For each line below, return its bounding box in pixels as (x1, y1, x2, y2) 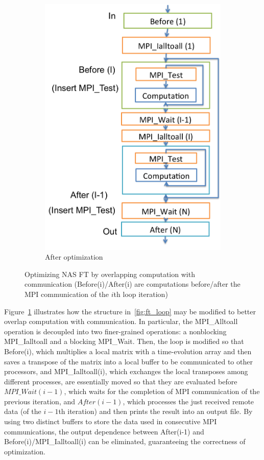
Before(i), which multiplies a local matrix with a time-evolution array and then (4, 346, 252, 356)
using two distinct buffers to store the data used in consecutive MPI (4, 416, 217, 427)
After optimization (45, 251, 103, 262)
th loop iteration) (113, 288, 168, 299)
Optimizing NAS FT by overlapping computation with (25, 268, 195, 279)
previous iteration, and (4, 396, 76, 406)
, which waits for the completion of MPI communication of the (64, 386, 260, 397)
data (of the (4, 406, 41, 417)
